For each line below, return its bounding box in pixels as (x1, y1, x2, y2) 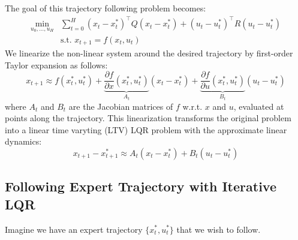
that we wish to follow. (176, 223, 261, 235)
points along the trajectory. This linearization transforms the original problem (5, 112, 291, 124)
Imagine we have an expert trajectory (5, 223, 143, 235)
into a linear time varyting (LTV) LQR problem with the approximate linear (5, 123, 287, 136)
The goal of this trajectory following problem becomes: (5, 2, 206, 14)
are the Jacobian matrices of (68, 100, 173, 112)
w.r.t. (182, 100, 203, 112)
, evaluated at (233, 100, 284, 112)
